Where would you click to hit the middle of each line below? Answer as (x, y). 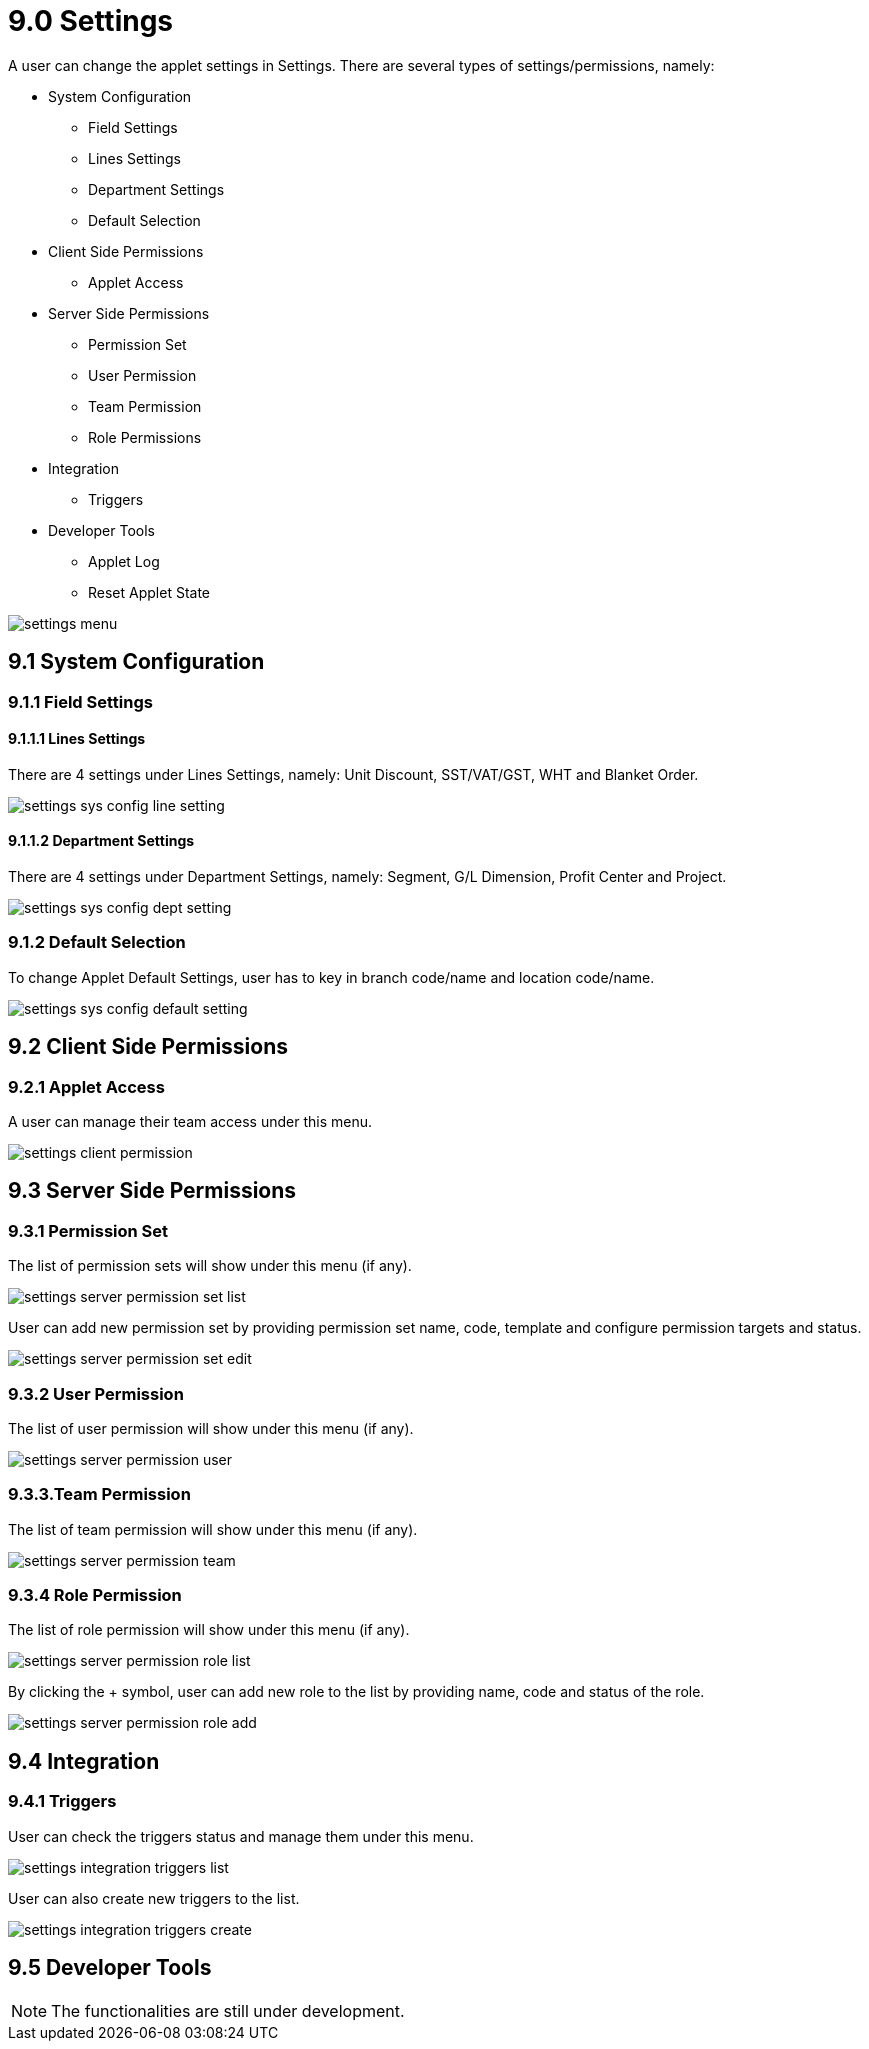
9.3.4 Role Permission (95, 1595)
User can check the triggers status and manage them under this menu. (241, 1836)
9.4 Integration (84, 1761)
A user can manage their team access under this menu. (190, 1121)
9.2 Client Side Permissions (148, 1047)
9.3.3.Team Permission (99, 1494)
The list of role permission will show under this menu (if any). (209, 1630)
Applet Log (124, 561)
